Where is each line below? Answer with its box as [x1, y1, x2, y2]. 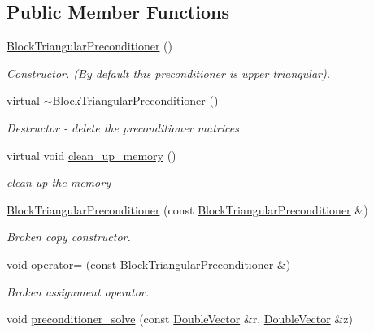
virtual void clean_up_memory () [7, 146, 176, 163]
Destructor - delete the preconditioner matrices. [7, 119, 243, 136]
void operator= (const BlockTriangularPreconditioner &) [7, 255, 291, 272]
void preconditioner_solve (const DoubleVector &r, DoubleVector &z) [7, 310, 353, 327]
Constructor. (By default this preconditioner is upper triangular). [7, 64, 330, 81]
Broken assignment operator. [7, 283, 149, 300]
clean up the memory [7, 174, 111, 191]
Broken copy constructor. [7, 228, 131, 245]
